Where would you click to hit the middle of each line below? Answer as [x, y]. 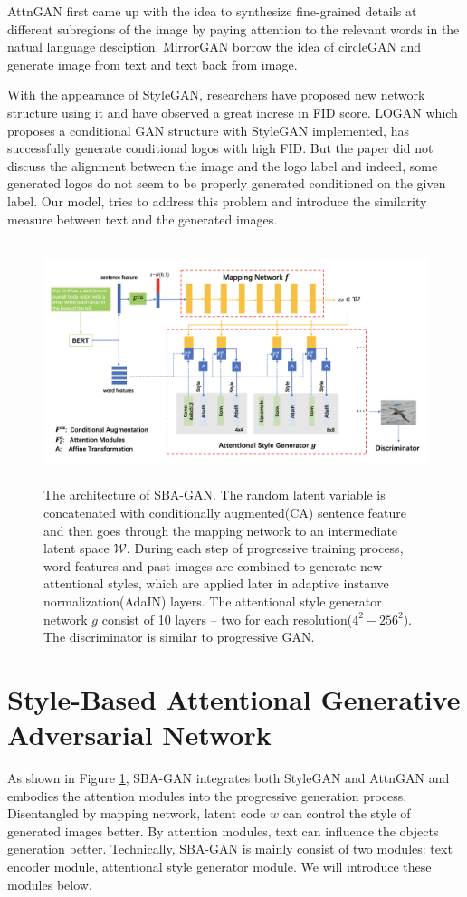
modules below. [50, 884]
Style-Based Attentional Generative [234, 698]
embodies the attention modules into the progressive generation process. [207, 795]
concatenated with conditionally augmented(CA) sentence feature [225, 512]
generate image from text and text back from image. [152, 64]
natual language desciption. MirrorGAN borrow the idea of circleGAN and [214, 47]
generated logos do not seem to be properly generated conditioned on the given [227, 183]
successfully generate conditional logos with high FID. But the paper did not [220, 148]
